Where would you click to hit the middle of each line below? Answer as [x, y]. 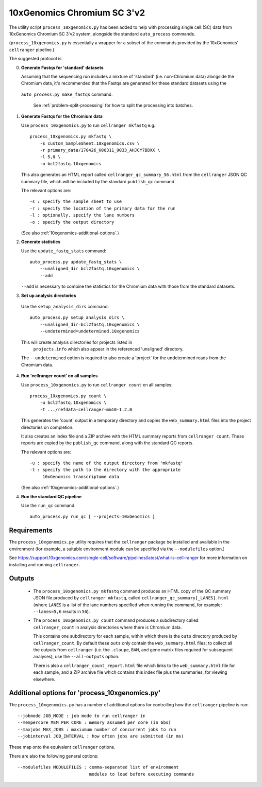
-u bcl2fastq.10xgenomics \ [73, 403]
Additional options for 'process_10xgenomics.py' [85, 693]
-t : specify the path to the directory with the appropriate [105, 470]
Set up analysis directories [49, 295]
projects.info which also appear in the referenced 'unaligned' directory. [108, 349]
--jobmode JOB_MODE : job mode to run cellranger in [82, 716]
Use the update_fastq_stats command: [64, 251]
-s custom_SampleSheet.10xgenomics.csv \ [90, 143]
